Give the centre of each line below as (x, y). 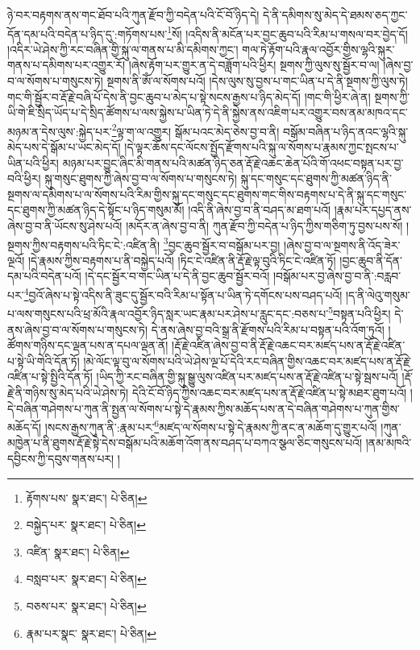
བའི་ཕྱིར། (24, 178)
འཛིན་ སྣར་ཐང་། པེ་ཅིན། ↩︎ (78, 551)
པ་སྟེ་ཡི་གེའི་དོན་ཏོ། (44, 360)
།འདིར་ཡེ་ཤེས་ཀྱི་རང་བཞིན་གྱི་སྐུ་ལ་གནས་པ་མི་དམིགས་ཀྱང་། (123, 49)
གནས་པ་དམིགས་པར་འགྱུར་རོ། (67, 65)
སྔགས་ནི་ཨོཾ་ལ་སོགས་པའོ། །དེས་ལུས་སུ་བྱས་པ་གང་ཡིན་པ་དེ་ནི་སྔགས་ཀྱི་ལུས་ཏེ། (257, 81)
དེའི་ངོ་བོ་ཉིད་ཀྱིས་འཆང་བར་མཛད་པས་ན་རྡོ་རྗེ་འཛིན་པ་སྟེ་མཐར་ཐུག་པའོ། (269, 392)
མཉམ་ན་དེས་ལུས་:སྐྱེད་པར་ (60, 131)
